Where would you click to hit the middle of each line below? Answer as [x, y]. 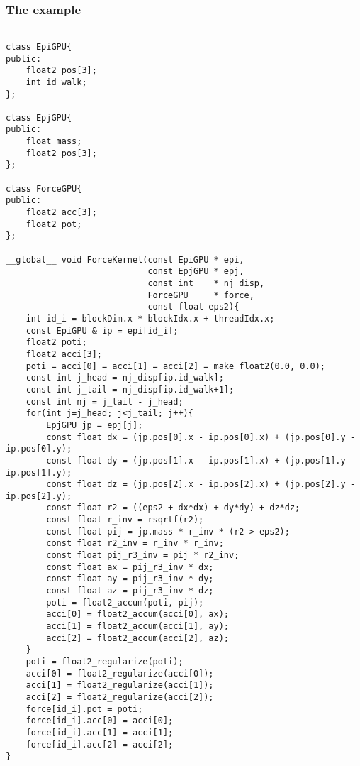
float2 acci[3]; [64, 354]
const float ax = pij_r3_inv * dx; [130, 567]
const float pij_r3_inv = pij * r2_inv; [143, 556]
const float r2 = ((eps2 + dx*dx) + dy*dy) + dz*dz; [173, 508]
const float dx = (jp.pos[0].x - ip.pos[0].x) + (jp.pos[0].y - [201, 437]
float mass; [54, 142]
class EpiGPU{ [39, 46]
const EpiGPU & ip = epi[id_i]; [102, 330]
